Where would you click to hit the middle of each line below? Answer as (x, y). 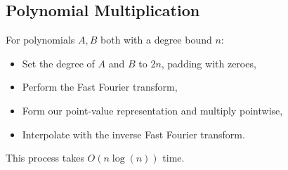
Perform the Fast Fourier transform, (100, 87)
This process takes (45, 158)
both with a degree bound (156, 40)
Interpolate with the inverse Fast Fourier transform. (133, 134)
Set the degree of (58, 63)
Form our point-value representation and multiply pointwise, (152, 110)
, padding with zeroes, (209, 63)
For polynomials (40, 40)
